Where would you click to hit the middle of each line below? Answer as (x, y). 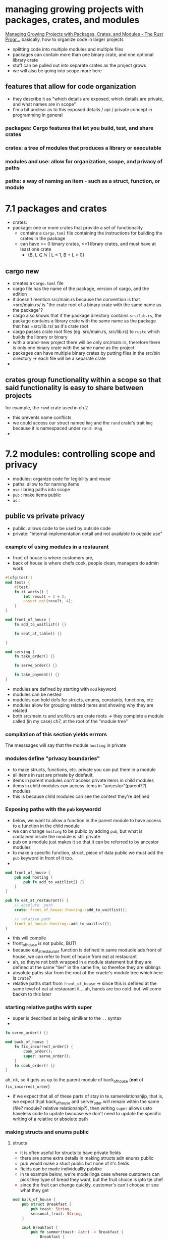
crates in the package (43, 239)
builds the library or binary (40, 337)
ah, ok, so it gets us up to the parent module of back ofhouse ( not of (74, 1081)
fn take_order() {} (35, 656)
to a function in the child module (46, 826)
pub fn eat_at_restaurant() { (37, 900)
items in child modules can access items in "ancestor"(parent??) (79, 785)
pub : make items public (37, 495)
